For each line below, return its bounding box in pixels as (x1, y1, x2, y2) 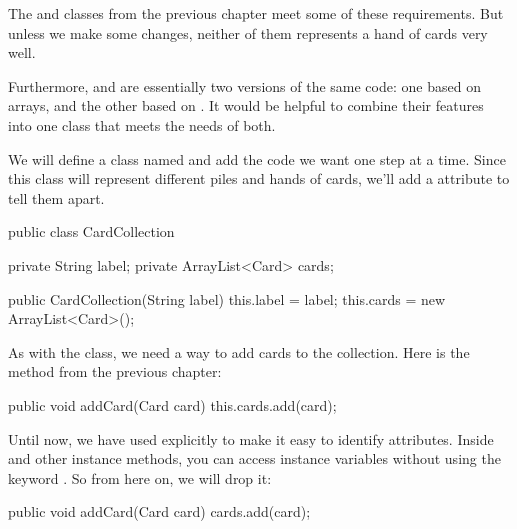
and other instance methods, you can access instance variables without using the (8, 448, 501, 469)
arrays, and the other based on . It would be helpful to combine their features (8, 95, 484, 116)
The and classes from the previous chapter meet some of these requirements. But (8, 3, 504, 23)
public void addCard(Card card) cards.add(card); (8, 501, 311, 522)
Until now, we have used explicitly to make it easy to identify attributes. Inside (8, 428, 494, 449)
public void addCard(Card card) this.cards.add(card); (8, 394, 337, 415)
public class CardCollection (8, 221, 175, 242)
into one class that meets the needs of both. (8, 114, 276, 135)
